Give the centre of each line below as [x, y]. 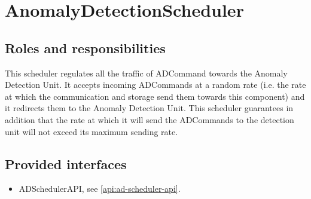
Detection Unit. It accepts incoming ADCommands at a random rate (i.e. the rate [155, 85]
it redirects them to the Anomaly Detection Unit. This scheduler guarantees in [149, 108]
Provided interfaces [66, 163]
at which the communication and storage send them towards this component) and [155, 96]
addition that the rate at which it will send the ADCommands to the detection [150, 119]
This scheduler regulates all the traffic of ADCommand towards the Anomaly [146, 73]
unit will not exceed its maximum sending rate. [92, 131]
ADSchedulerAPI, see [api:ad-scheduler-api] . [100, 189]
